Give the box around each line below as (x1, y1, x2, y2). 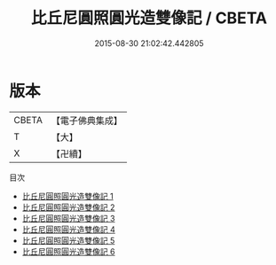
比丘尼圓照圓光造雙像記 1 (21, 191, 114, 201)
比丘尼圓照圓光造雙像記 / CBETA (30, 8, 268, 28)
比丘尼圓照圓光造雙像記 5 (21, 235, 115, 246)
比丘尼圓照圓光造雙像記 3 (21, 213, 115, 223)
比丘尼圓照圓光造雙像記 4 (21, 223, 115, 235)
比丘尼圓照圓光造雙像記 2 (21, 201, 115, 213)
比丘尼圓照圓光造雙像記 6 (21, 246, 115, 257)
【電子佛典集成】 (51, 114, 122, 127)
